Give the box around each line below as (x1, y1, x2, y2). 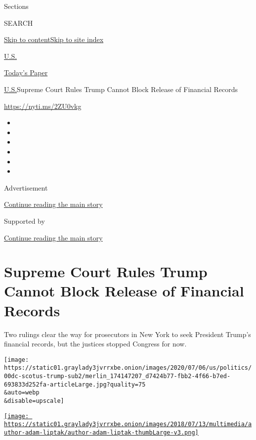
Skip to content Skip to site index (4, 34, 104, 45)
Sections (4, 1, 29, 11)
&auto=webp (4, 389, 40, 396)
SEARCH (4, 17, 33, 28)
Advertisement (4, 182, 48, 193)
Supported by (4, 215, 45, 226)
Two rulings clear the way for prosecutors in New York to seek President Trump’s (4, 329, 251, 339)
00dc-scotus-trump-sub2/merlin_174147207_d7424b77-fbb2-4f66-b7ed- (4, 373, 231, 380)
